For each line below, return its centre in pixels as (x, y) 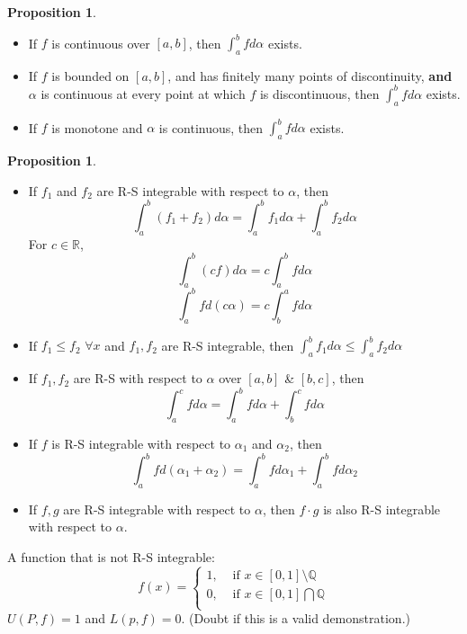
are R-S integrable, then (228, 345)
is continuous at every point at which (143, 93)
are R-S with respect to (138, 378)
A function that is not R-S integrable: (111, 557)
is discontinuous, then (319, 93)
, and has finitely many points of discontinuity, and (310, 75)
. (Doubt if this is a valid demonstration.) (296, 618)
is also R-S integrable (382, 509)
